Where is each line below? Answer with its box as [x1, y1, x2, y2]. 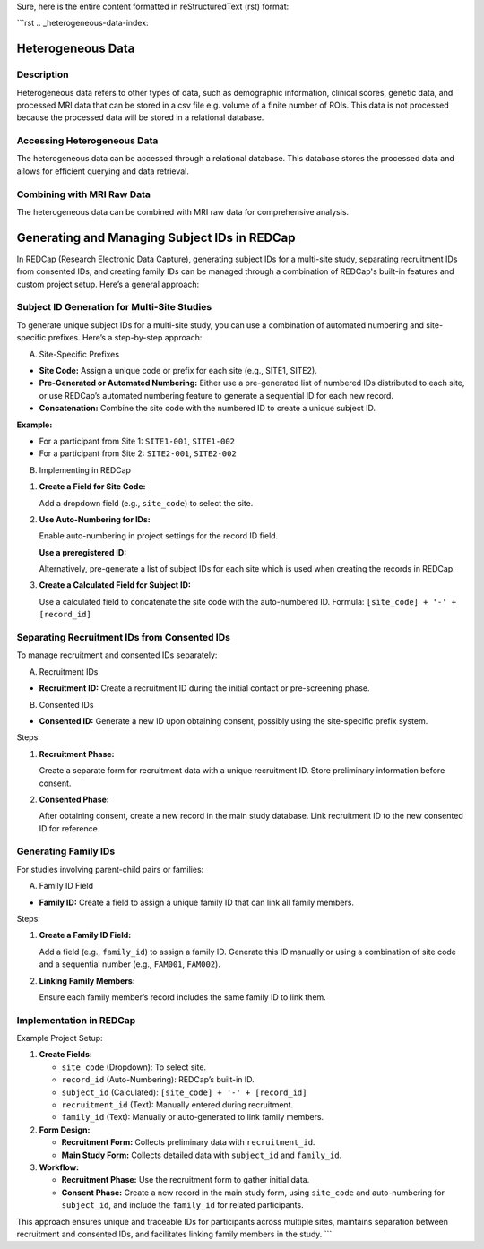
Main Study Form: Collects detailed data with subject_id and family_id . [61, 1150, 342, 1160]
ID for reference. [39, 823, 100, 833]
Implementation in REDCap [16, 1013, 136, 1026]
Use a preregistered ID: [39, 547, 127, 557]
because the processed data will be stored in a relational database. [16, 112, 264, 123]
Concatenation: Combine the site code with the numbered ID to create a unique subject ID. [39, 403, 376, 414]
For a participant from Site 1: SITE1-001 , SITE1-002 [39, 435, 235, 446]
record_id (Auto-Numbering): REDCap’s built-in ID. [61, 1074, 255, 1085]
